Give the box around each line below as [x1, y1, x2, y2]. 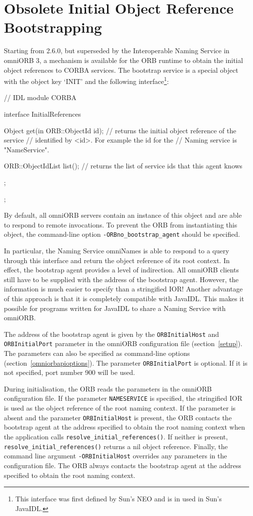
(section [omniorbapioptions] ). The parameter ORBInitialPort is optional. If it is [4, 357, 248, 368]
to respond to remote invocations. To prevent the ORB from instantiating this [4, 219, 237, 229]
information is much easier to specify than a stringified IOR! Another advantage [4, 284, 243, 294]
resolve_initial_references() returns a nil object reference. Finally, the [4, 441, 228, 451]
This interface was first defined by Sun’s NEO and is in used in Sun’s [15, 494, 222, 504]
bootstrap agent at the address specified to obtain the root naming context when [4, 422, 245, 432]
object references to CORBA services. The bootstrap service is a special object [4, 64, 238, 75]
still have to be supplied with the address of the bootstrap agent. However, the [4, 274, 239, 284]
